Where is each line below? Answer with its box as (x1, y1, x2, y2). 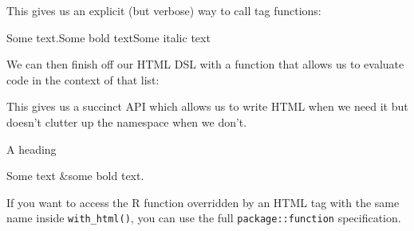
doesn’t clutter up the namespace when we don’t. (6, 113, 247, 130)
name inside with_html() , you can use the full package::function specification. (6, 209, 401, 226)
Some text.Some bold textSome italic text (6, 29, 211, 45)
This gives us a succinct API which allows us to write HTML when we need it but (6, 98, 408, 115)
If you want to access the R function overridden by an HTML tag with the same (6, 194, 400, 210)
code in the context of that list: (6, 71, 160, 88)
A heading (6, 140, 57, 157)
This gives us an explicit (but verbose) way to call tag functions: (6, 2, 321, 18)
